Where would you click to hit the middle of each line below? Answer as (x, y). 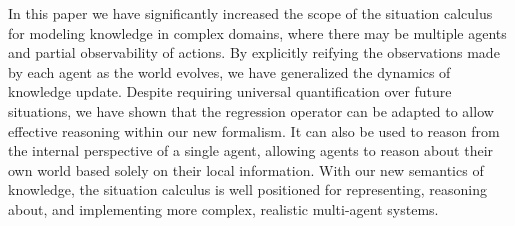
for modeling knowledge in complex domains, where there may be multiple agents (257, 32)
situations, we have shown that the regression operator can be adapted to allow (251, 110)
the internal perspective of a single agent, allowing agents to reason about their (251, 150)
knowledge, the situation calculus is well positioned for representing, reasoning (247, 189)
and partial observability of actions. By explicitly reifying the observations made (254, 52)
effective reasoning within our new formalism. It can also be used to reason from (254, 130)
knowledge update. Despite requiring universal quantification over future (230, 91)
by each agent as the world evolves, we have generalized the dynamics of (229, 71)
